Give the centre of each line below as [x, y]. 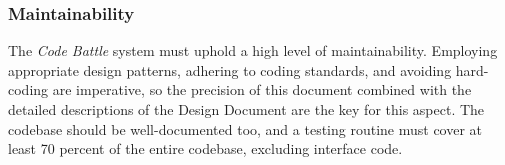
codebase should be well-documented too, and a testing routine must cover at [245, 128]
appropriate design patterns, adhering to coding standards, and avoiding [230, 69]
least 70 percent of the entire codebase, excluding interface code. [205, 148]
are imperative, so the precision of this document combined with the [262, 89]
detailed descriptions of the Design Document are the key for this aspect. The [246, 109]
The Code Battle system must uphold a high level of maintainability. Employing [253, 50]
